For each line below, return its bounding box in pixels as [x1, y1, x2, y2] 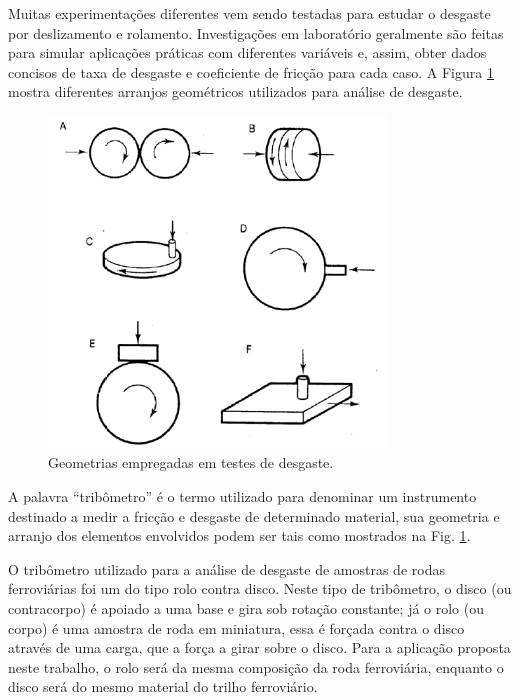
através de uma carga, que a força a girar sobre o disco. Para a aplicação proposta [8, 637, 511, 658]
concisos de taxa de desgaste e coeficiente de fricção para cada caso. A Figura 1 [8, 61, 494, 82]
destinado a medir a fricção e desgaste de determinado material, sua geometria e [8, 505, 500, 526]
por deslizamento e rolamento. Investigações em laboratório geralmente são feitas [8, 22, 504, 43]
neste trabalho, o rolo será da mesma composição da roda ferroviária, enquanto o [8, 656, 504, 677]
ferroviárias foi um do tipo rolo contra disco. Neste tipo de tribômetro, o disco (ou [8, 578, 512, 599]
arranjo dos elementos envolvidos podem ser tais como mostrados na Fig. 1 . [8, 525, 471, 546]
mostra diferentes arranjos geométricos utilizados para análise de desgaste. [8, 81, 463, 102]
